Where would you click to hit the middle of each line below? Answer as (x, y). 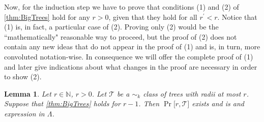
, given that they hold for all (153, 17)
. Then (149, 103)
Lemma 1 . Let (28, 93)
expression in (24, 113)
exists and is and (218, 103)
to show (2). (23, 77)
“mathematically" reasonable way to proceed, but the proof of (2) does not (121, 36)
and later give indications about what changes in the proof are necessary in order (131, 66)
